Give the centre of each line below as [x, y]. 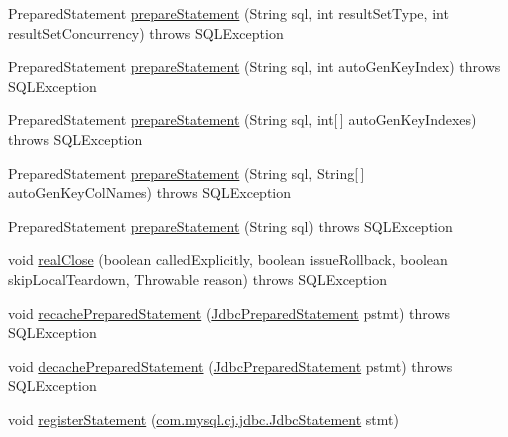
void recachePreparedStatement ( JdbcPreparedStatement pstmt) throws [229, 312]
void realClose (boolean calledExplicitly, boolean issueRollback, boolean [228, 259]
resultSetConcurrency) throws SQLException [146, 32]
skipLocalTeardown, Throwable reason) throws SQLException [197, 278]
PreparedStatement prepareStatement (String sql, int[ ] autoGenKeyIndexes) [242, 119]
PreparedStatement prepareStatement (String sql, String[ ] [186, 172]
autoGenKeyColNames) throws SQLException [150, 192]
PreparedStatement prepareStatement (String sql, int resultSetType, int [228, 13]
